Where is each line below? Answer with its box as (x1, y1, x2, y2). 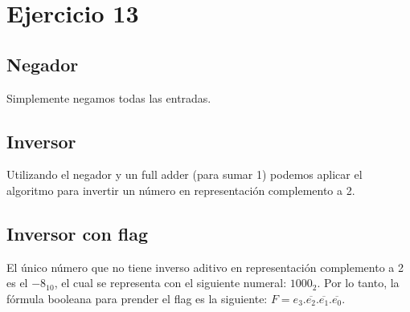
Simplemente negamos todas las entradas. (6, 89, 211, 106)
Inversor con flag (6, 221, 149, 245)
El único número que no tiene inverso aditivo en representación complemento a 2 (6, 258, 404, 275)
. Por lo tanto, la (317, 274, 400, 291)
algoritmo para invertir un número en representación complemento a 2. (6, 181, 355, 198)
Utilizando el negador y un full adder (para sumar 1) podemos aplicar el (6, 166, 363, 183)
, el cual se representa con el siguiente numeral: (54, 274, 287, 291)
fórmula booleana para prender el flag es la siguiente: (6, 290, 268, 306)
